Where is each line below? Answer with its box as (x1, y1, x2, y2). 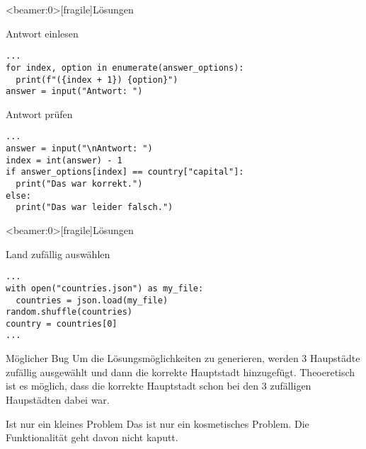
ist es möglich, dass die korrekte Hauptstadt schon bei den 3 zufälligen (6, 378, 311, 393)
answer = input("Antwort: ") (6, 86, 143, 97)
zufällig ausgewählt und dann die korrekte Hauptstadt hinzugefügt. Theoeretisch (6, 364, 355, 379)
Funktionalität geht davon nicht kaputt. (6, 430, 178, 445)
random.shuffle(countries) (6, 307, 132, 317)
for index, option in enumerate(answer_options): (6, 62, 244, 73)
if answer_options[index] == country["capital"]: (6, 167, 244, 177)
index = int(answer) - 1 (6, 155, 122, 165)
